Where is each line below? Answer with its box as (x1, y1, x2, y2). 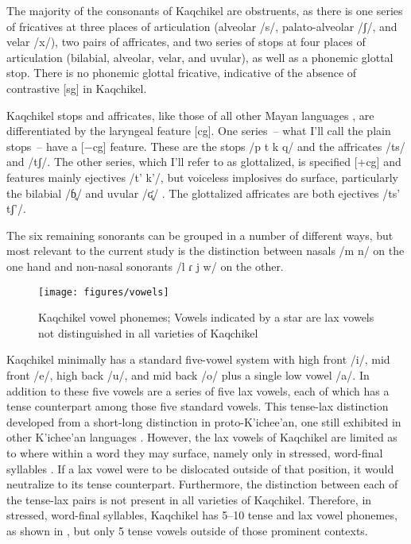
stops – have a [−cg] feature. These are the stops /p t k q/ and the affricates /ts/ (6, 137, 405, 154)
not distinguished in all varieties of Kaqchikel (38, 324, 258, 341)
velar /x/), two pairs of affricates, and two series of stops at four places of (6, 33, 366, 50)
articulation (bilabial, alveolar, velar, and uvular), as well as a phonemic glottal (6, 48, 394, 65)
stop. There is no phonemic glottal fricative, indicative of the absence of (6, 64, 357, 81)
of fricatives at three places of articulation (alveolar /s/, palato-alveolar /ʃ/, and (6, 17, 397, 34)
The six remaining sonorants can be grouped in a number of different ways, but (6, 226, 394, 243)
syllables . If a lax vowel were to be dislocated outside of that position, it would (6, 460, 394, 476)
